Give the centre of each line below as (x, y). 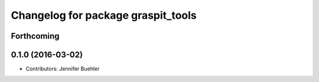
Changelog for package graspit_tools (104, 15)
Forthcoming (35, 36)
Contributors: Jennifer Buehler (63, 69)
